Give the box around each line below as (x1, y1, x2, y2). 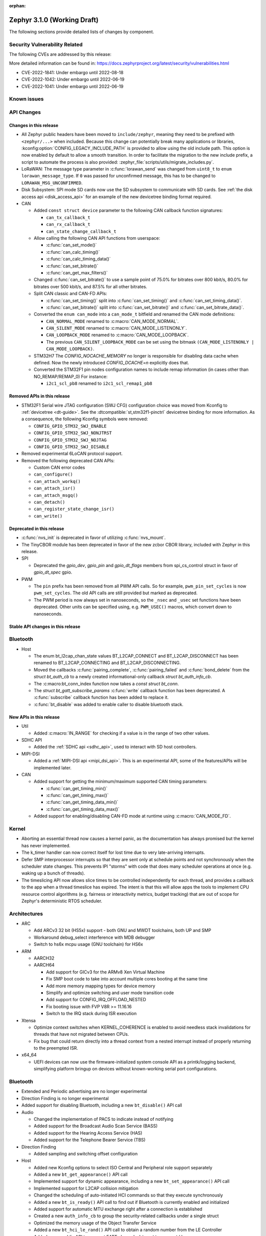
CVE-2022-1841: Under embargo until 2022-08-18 (21, 69, 124, 75)
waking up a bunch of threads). (21, 870, 85, 876)
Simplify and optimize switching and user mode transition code (46, 989, 174, 996)
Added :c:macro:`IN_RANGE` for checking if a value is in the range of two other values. (33, 730, 210, 736)
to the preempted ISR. (33, 1045, 78, 1051)
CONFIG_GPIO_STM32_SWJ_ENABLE (33, 423, 107, 429)
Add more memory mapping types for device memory (46, 983, 155, 989)
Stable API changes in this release (9, 623, 81, 629)
